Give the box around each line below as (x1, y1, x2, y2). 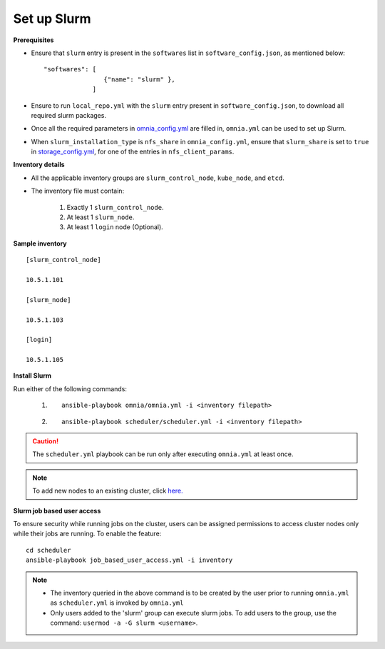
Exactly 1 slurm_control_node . (66, 203, 164, 211)
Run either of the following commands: (13, 384, 128, 393)
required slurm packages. (31, 111, 107, 119)
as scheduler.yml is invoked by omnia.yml (50, 598, 184, 607)
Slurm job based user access (13, 506, 101, 515)
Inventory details (13, 161, 65, 169)
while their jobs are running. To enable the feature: (13, 529, 162, 538)
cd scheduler (26, 546, 71, 554)
